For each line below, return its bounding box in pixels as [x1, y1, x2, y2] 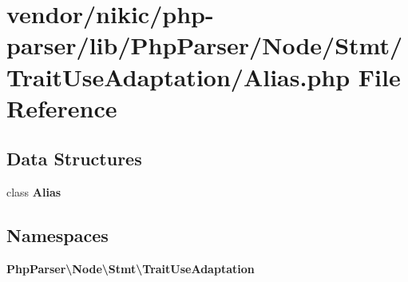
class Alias [6, 184, 61, 201]
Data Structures [6, 146, 142, 171]
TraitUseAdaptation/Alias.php [6, 60, 351, 93]
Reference [6, 91, 117, 124]
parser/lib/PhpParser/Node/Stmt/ [6, 29, 403, 62]
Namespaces [6, 223, 109, 248]
